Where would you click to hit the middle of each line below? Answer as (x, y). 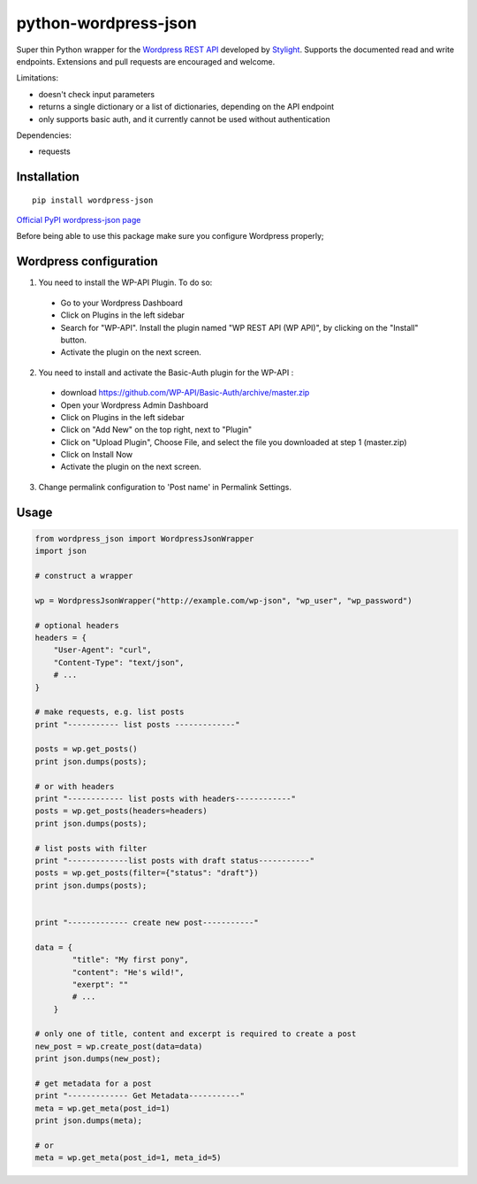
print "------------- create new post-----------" (147, 922)
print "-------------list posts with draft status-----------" (175, 861)
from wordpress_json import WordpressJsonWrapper (144, 538)
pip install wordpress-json (93, 200)
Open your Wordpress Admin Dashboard (135, 405)
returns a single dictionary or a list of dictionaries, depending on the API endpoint (186, 107)
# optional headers (77, 625)
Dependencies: (44, 135)
